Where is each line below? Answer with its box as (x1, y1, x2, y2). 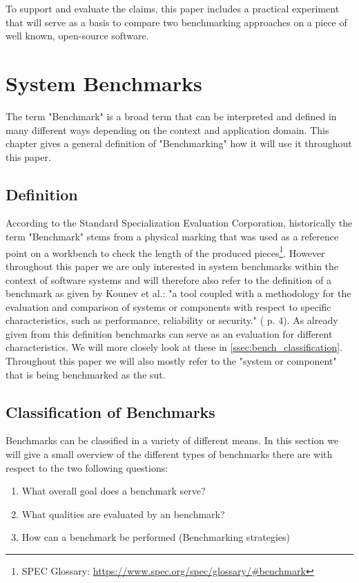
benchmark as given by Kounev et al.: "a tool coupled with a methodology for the (6, 286, 351, 300)
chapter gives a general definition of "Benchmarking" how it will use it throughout (6, 136, 352, 151)
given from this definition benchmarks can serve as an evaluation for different (6, 326, 333, 341)
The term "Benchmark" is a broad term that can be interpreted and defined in (6, 108, 337, 123)
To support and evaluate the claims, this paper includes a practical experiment (6, 1, 340, 15)
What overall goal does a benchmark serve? (21, 484, 206, 498)
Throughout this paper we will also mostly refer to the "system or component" (6, 354, 337, 368)
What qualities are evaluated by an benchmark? (21, 506, 225, 521)
